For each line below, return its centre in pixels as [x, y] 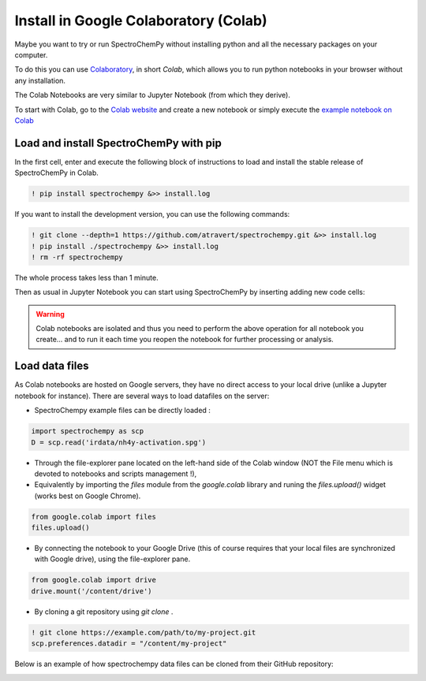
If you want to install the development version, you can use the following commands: [152, 214]
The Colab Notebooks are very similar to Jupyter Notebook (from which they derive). [153, 95]
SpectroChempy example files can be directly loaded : [122, 411]
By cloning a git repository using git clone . [104, 612]
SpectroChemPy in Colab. [56, 173]
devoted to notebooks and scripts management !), [116, 474]
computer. [31, 54]
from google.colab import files [94, 517]
